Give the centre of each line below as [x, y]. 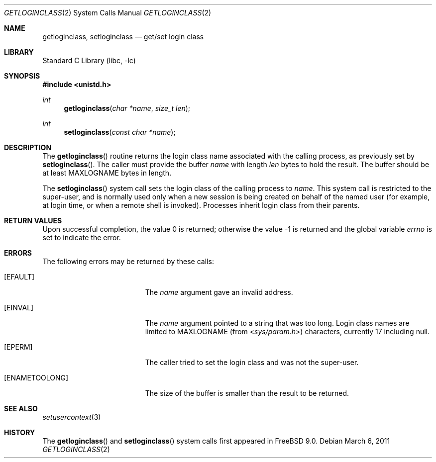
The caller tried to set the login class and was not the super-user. [252, 362]
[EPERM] [18, 347]
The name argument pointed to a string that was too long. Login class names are [277, 323]
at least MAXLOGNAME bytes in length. [107, 173]
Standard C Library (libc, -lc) [89, 60]
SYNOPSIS [22, 76]
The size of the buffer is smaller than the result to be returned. [247, 393]
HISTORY [20, 432]
